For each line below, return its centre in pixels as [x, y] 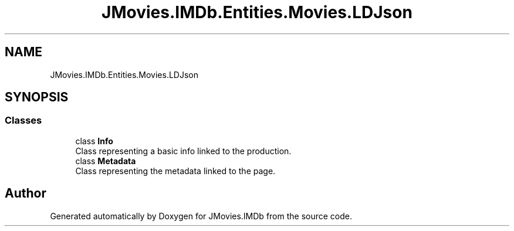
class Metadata [106, 161]
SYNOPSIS [37, 97]
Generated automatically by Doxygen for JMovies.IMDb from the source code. [201, 216]
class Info [94, 141]
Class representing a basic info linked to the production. [183, 151]
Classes [23, 120]
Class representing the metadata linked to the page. [175, 171]
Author [26, 193]
